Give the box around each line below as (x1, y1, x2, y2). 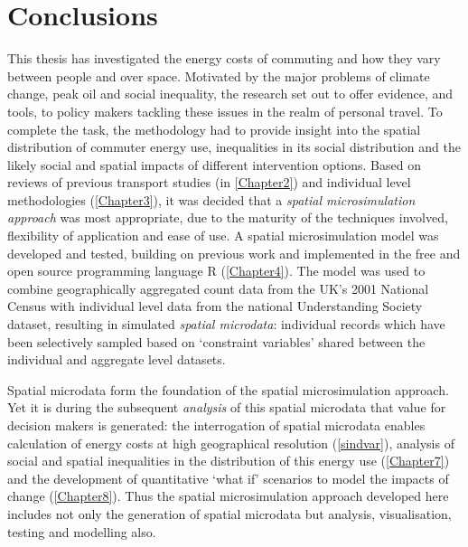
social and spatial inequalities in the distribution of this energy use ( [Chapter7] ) (7, 451, 450, 470)
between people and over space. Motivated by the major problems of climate (7, 66, 430, 85)
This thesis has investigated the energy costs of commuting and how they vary (7, 49, 441, 68)
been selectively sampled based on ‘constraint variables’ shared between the (7, 332, 426, 351)
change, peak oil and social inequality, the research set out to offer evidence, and (7, 84, 454, 103)
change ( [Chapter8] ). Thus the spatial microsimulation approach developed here (7, 486, 449, 505)
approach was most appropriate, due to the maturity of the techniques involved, (7, 208, 448, 227)
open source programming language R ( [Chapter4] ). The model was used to (7, 261, 426, 280)
